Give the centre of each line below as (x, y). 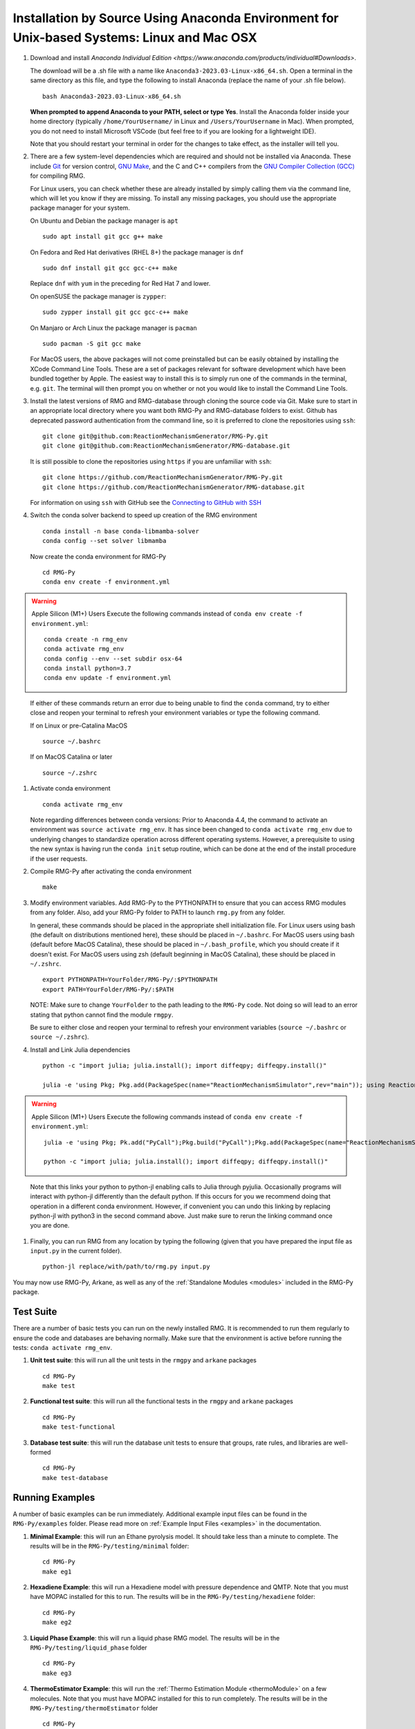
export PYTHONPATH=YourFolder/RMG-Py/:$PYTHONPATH (130, 980)
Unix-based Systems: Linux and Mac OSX (135, 37)
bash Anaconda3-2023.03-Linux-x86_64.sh (112, 96)
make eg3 (57, 1673)
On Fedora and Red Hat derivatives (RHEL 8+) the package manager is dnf (137, 252)
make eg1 (57, 1571)
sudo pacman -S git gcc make (92, 343)
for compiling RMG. (58, 176)
